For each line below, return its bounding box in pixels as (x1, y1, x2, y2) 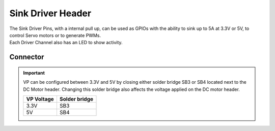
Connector (9, 53, 44, 61)
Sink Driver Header (9, 8, 92, 19)
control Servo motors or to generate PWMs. (9, 32, 101, 38)
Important (23, 70, 45, 76)
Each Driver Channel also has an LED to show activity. (9, 40, 123, 46)
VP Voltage (26, 95, 54, 103)
